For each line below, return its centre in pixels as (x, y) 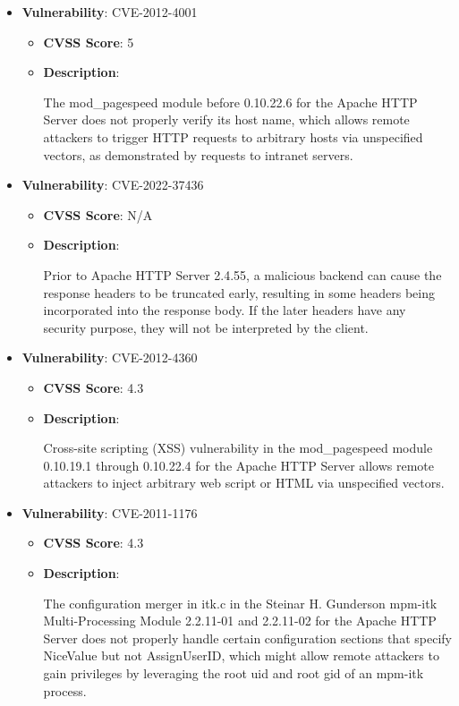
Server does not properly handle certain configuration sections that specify (247, 638)
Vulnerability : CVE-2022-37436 (113, 185)
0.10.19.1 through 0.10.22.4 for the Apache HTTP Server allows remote (238, 465)
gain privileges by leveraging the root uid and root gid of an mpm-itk (234, 673)
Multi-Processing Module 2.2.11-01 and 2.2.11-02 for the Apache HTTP (240, 621)
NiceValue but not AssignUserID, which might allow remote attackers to (241, 655)
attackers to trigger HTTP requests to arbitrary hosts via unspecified (233, 136)
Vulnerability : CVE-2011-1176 (110, 512)
